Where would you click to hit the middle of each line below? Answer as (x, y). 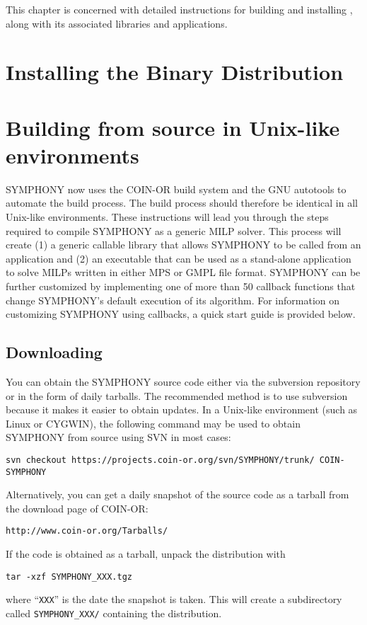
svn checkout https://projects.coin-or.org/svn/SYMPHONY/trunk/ (160, 460)
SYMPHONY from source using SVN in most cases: (118, 437)
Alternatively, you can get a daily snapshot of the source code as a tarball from (177, 494)
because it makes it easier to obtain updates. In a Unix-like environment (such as (182, 409)
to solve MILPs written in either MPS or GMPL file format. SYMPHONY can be (183, 272)
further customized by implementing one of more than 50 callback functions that (181, 286)
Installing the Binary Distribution (175, 72)
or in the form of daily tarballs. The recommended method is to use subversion (177, 395)
